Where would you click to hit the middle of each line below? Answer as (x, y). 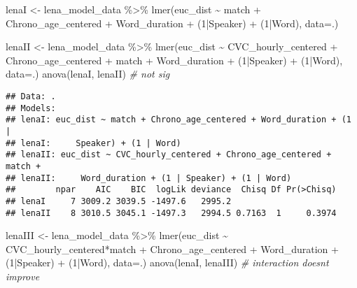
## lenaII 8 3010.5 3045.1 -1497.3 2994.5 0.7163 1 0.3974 (171, 213)
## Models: (31, 108)
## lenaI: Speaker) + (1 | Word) (93, 143)
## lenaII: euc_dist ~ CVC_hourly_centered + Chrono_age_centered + (169, 155)
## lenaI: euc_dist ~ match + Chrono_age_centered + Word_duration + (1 (178, 120)
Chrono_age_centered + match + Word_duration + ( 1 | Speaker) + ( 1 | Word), (174, 60)
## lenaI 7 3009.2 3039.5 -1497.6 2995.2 (119, 201)
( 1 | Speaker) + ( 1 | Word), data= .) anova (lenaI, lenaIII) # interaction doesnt (167, 262)
